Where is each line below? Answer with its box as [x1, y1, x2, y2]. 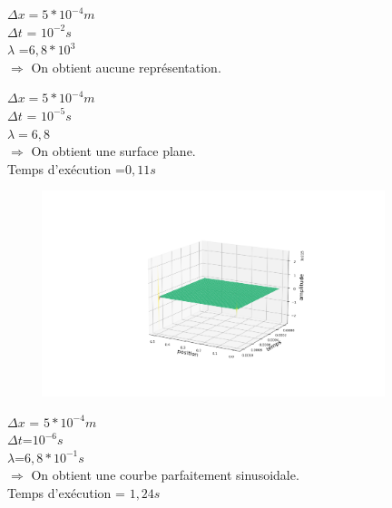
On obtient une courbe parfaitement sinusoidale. [31, 465, 299, 484]
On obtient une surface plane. [31, 142, 196, 161]
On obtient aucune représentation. [31, 57, 221, 76]
